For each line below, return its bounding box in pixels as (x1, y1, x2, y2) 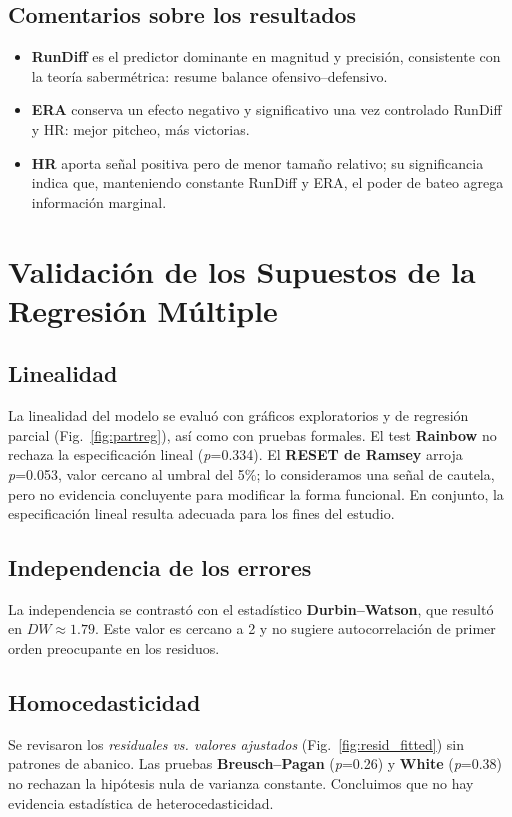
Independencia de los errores (8, 552, 312, 583)
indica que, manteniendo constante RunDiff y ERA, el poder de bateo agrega (31, 172, 504, 193)
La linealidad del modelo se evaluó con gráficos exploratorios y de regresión (8, 405, 469, 426)
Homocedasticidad (8, 687, 201, 718)
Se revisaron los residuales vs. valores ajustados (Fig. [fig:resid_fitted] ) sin (8, 733, 465, 754)
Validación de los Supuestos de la (8, 250, 476, 291)
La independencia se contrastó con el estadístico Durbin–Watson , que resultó (8, 598, 494, 619)
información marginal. (31, 191, 167, 212)
